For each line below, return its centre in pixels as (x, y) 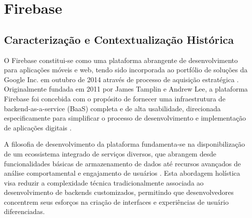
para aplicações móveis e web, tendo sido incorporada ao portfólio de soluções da (126, 70)
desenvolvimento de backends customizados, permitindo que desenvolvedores (119, 192)
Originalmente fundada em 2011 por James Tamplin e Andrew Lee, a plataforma (126, 89)
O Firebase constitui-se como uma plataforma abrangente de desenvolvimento (121, 60)
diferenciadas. (24, 211)
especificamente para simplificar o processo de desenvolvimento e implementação (125, 118)
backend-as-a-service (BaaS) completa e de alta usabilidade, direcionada (112, 108)
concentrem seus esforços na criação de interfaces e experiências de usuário (116, 202)
